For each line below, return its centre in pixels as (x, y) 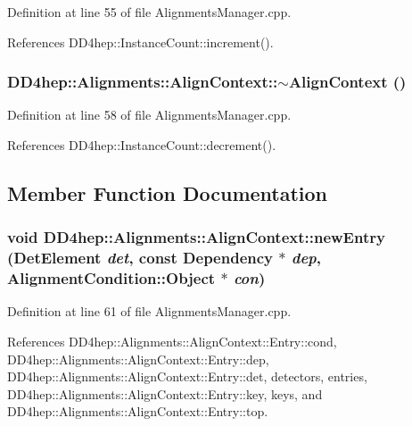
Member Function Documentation (168, 192)
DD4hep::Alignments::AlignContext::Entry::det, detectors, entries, (187, 376)
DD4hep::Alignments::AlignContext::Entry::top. (138, 411)
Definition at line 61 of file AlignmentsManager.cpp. (149, 311)
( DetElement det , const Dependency (140, 258)
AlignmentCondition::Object (111, 278)
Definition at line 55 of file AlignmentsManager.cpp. (149, 12)
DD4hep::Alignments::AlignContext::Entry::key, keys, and (165, 393)
